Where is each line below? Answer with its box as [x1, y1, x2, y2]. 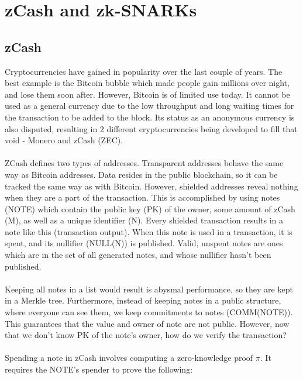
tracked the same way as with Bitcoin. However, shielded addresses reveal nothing [5, 180, 298, 192]
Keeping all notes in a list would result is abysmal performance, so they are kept [5, 282, 293, 295]
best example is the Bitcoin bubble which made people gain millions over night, [5, 77, 290, 89]
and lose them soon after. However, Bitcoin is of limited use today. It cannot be [5, 88, 290, 100]
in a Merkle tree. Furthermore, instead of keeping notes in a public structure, [5, 294, 281, 306]
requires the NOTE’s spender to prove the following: [5, 363, 193, 375]
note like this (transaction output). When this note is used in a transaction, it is [5, 225, 292, 237]
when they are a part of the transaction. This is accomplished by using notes [5, 191, 280, 204]
